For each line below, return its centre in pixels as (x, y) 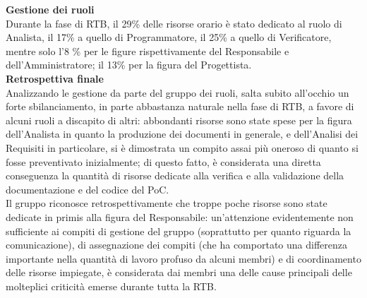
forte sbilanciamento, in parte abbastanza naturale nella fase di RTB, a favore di (180, 106)
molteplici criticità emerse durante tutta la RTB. (111, 286)
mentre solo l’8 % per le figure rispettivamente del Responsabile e (148, 50)
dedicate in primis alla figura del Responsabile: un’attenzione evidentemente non (180, 216)
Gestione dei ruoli (50, 9)
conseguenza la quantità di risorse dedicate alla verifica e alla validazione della (175, 175)
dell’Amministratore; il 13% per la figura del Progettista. (129, 65)
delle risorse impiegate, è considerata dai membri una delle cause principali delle (179, 272)
